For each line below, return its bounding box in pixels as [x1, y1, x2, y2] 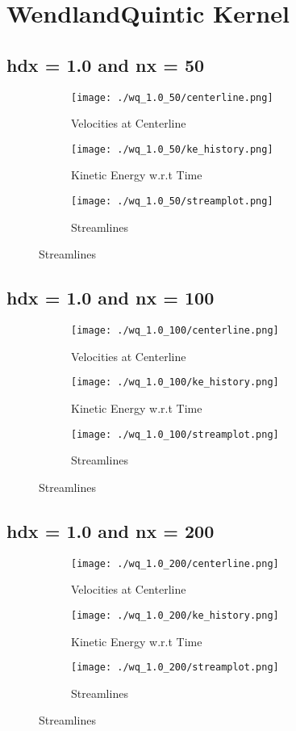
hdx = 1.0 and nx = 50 [6, 52, 205, 77]
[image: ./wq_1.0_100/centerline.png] [71, 325, 279, 337]
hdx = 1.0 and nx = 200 [6, 518, 215, 543]
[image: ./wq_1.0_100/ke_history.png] [71, 376, 279, 389]
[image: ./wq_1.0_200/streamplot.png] [71, 662, 279, 674]
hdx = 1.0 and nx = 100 [6, 285, 215, 310]
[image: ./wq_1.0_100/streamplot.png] [71, 428, 279, 440]
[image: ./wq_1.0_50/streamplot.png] [71, 195, 273, 208]
